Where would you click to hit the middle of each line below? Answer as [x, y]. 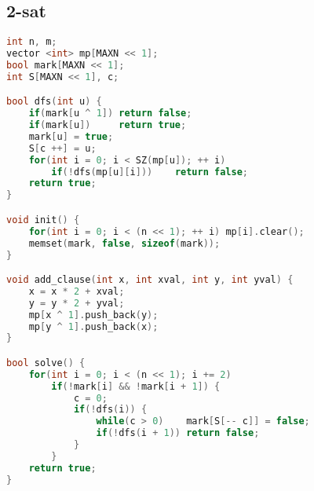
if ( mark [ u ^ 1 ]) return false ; [110, 114]
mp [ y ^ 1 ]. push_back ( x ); [93, 326]
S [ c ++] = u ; [62, 148]
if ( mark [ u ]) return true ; [108, 125]
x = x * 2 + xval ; [77, 291]
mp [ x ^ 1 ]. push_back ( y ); [93, 315]
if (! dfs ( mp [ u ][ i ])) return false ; [150, 172]
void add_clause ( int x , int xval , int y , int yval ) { [150, 280]
